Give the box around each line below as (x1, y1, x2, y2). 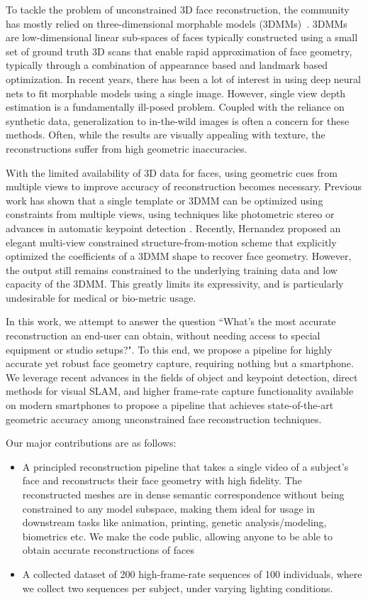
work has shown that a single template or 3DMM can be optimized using (6, 192, 323, 207)
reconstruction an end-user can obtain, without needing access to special (6, 328, 320, 343)
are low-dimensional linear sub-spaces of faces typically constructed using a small (6, 30, 358, 45)
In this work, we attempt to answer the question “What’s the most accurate (6, 314, 336, 329)
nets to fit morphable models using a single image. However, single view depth (6, 85, 346, 100)
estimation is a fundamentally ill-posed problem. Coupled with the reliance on (6, 99, 345, 114)
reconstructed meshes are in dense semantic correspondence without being (22, 487, 345, 501)
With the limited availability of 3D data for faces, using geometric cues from (6, 165, 338, 180)
